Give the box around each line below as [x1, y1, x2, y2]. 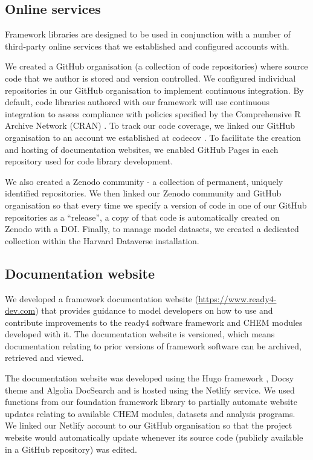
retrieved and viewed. [5, 351, 84, 364]
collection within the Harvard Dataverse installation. [5, 234, 199, 247]
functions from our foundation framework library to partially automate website [5, 395, 297, 408]
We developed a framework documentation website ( [5, 292, 199, 305]
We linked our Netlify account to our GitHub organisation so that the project [5, 419, 292, 432]
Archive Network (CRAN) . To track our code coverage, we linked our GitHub [5, 119, 295, 132]
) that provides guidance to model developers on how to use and [35, 304, 273, 317]
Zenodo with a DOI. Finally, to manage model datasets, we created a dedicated [5, 222, 299, 235]
